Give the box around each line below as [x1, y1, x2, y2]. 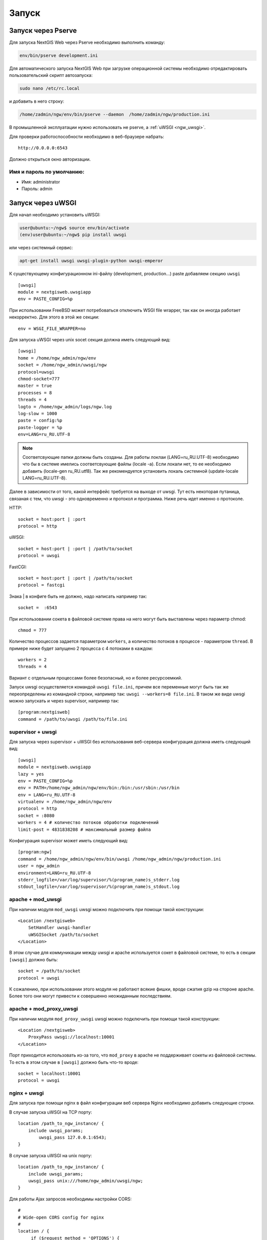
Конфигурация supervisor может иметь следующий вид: [9, 838, 129, 844]
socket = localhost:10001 [18, 1070, 81, 1076]
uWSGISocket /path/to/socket [28, 931, 99, 937]
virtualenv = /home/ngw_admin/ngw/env [18, 799, 112, 805]
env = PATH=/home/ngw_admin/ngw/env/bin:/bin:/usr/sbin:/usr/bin [18, 785, 180, 791]
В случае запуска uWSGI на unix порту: [9, 1152, 92, 1158]
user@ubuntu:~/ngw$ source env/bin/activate [19, 225, 130, 231]
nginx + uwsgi [9, 1090, 44, 1097]
